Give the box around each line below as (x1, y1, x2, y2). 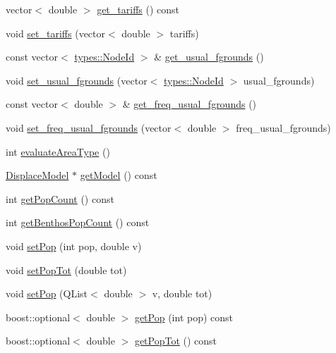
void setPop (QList (6, 286, 88, 301)
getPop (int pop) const (134, 309, 234, 324)
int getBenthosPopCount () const (6, 215, 150, 230)
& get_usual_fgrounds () (154, 49, 264, 64)
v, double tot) (152, 286, 212, 301)
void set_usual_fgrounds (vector (6, 73, 148, 87)
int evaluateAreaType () (6, 144, 110, 159)
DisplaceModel (6, 168, 69, 182)
